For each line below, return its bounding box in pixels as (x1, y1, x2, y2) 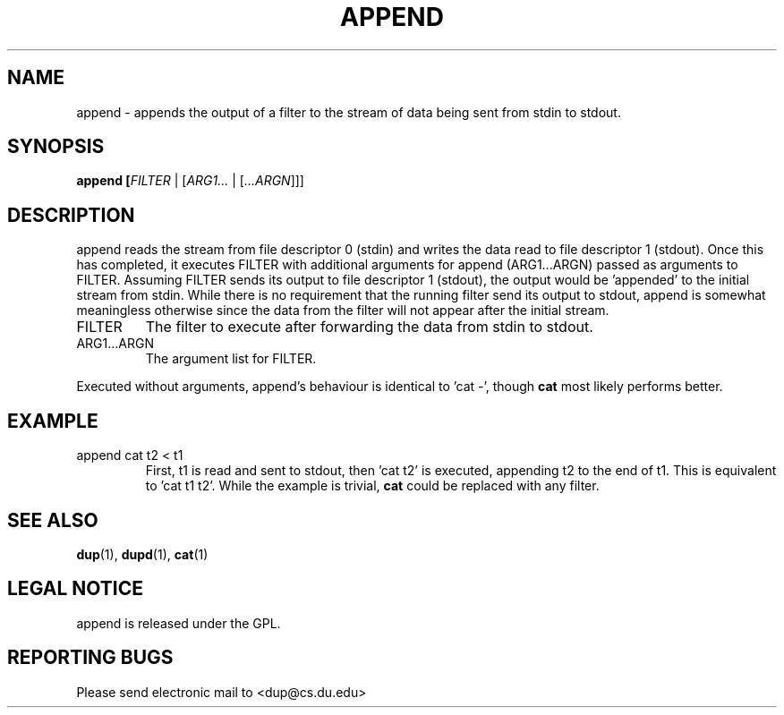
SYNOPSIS (7, 135, 105, 158)
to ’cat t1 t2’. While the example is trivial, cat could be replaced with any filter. (145, 478, 600, 494)
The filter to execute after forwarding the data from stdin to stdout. (145, 318, 593, 336)
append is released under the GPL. (76, 615, 281, 631)
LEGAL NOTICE (7, 577, 143, 600)
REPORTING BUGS (7, 646, 174, 669)
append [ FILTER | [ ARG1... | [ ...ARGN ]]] (76, 173, 304, 189)
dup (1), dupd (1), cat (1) (76, 546, 209, 562)
